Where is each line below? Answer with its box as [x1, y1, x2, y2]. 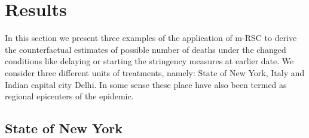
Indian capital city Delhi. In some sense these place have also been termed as [5, 78, 287, 90]
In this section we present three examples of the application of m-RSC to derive [5, 32, 297, 44]
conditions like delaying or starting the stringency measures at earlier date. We [5, 55, 294, 67]
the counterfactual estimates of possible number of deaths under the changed [5, 43, 286, 55]
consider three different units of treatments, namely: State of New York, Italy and [5, 66, 305, 79]
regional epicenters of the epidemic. [5, 90, 134, 102]
